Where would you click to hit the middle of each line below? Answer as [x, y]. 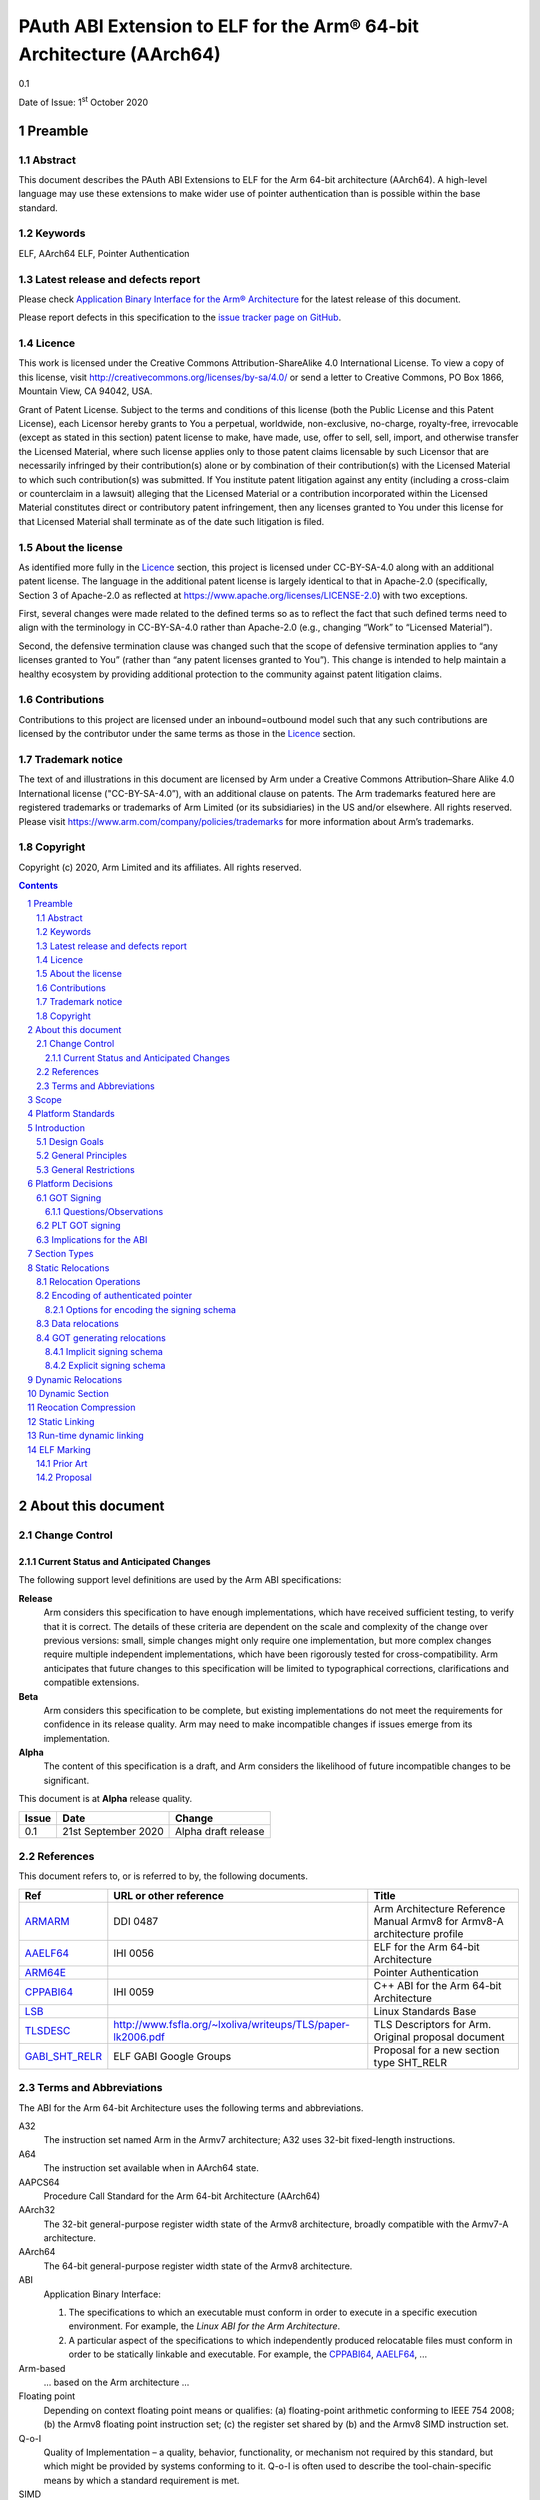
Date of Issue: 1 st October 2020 [83, 101]
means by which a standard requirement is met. [141, 2480]
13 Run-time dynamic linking [85, 1436]
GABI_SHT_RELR [63, 2056]
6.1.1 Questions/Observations [104, 1212]
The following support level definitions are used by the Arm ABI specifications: [180, 1580]
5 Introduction [56, 1127]
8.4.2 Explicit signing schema [105, 1366]
